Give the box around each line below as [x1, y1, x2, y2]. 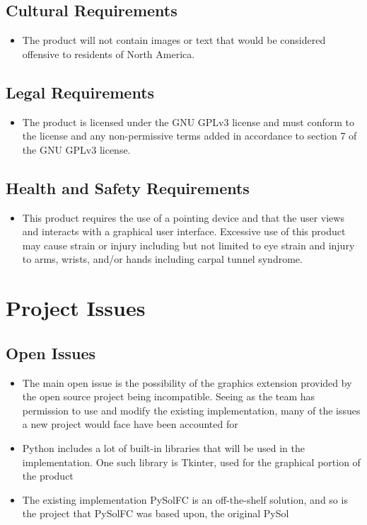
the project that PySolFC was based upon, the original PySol [22, 506, 289, 521]
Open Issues [6, 341, 96, 363]
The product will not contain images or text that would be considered [22, 33, 326, 47]
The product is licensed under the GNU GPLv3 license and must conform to [22, 114, 355, 129]
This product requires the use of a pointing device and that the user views [22, 210, 344, 225]
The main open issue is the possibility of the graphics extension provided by [22, 375, 352, 390]
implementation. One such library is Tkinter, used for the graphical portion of [22, 454, 361, 469]
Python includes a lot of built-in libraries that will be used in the [22, 440, 305, 455]
